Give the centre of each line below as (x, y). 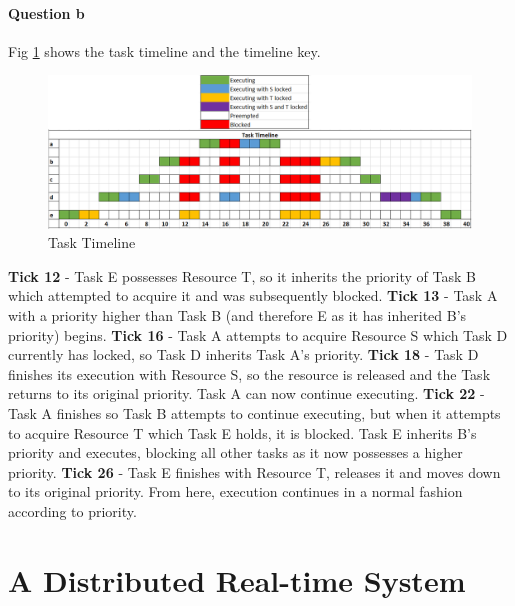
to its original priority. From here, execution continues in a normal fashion (235, 491)
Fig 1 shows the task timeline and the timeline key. (164, 50)
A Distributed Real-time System (237, 579)
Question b (46, 12)
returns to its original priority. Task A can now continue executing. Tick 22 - (246, 393)
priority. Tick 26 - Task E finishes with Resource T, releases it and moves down (254, 471)
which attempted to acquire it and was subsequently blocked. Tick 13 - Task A (253, 295)
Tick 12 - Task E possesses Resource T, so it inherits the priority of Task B (242, 275)
